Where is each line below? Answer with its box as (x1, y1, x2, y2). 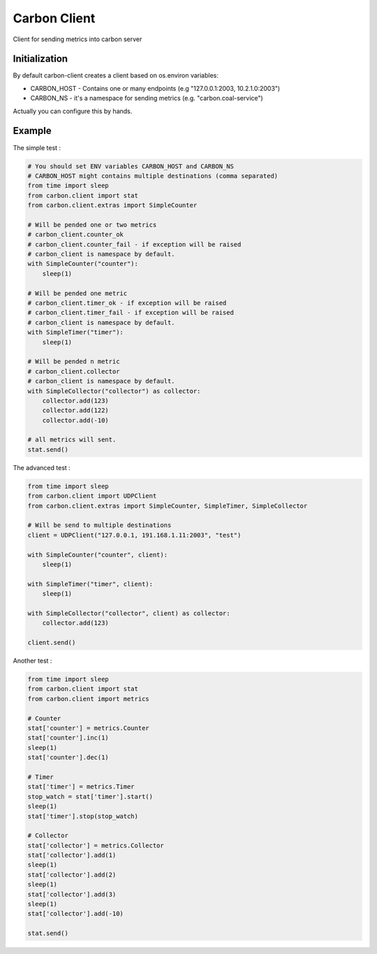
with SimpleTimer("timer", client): (27, 580, 154, 588)
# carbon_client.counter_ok (27, 230, 124, 239)
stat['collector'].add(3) (27, 890, 117, 898)
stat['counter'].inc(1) (27, 734, 110, 742)
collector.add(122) (42, 406, 110, 415)
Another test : (13, 656, 52, 665)
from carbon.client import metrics (27, 695, 149, 703)
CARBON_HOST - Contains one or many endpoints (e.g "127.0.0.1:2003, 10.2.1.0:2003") (30, 84, 281, 92)
